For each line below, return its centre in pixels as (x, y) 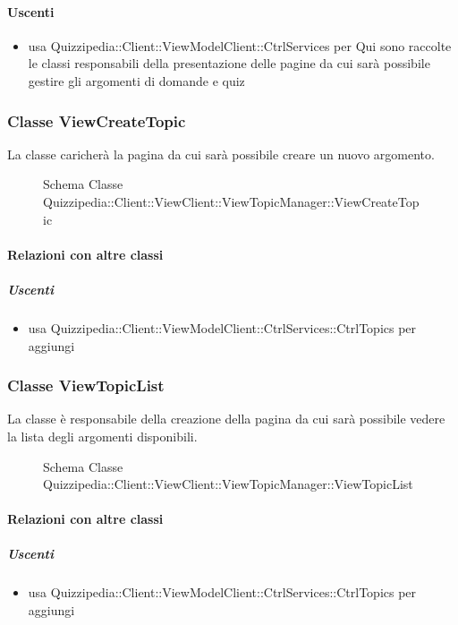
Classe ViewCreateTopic (97, 120)
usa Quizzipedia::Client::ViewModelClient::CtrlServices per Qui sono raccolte (240, 45)
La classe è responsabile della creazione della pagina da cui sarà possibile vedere (226, 419)
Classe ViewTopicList (86, 385)
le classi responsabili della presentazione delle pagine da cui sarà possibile (229, 63)
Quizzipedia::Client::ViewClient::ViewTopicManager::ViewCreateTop (231, 201)
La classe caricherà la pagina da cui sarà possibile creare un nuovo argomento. (221, 154)
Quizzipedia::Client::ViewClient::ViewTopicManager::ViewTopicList (228, 484)
